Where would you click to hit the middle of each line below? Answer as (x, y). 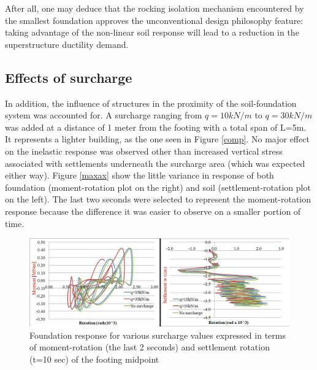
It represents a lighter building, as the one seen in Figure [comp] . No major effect (157, 139)
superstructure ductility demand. (67, 44)
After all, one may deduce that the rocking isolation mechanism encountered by (155, 8)
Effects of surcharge (69, 77)
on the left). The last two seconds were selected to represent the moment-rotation (158, 199)
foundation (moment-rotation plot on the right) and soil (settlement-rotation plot (158, 187)
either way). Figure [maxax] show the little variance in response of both (139, 175)
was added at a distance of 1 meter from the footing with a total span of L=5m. (156, 127)
